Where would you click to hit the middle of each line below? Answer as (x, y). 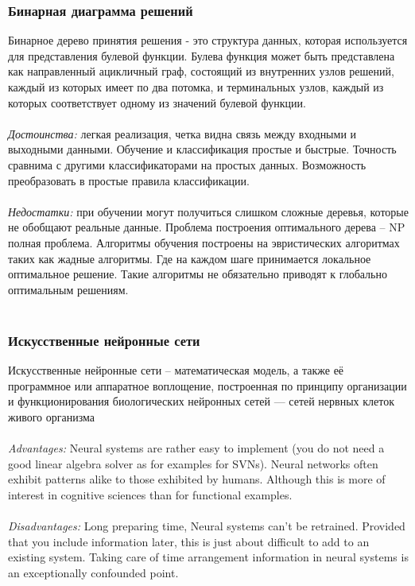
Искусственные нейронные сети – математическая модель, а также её (176, 370)
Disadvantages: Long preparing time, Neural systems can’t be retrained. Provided (207, 526)
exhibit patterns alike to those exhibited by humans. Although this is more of (197, 479)
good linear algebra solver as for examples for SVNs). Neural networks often (193, 463)
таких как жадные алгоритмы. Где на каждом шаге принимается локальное (190, 258)
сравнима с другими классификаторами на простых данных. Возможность (187, 164)
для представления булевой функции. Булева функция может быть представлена (202, 55)
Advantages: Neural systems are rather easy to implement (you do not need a (196, 448)
